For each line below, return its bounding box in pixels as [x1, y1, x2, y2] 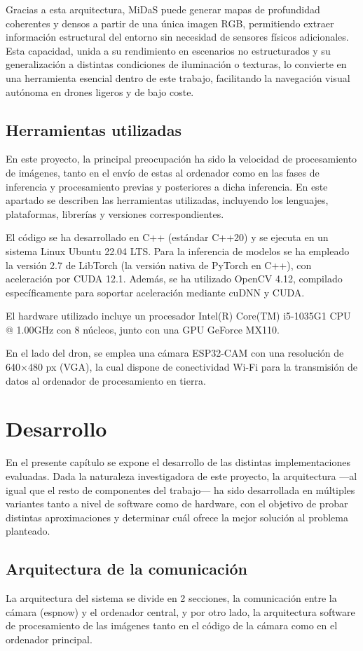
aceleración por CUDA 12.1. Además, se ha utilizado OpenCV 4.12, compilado [6, 271, 343, 286]
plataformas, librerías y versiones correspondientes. [6, 206, 224, 221]
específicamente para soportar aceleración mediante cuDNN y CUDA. [6, 285, 305, 299]
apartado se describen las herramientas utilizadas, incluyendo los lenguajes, [6, 193, 329, 207]
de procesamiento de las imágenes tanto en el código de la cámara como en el [6, 618, 338, 633]
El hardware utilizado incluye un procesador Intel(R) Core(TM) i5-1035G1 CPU [6, 308, 351, 323]
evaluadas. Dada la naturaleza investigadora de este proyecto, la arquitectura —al [6, 468, 357, 483]
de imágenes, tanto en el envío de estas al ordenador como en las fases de [6, 165, 320, 179]
